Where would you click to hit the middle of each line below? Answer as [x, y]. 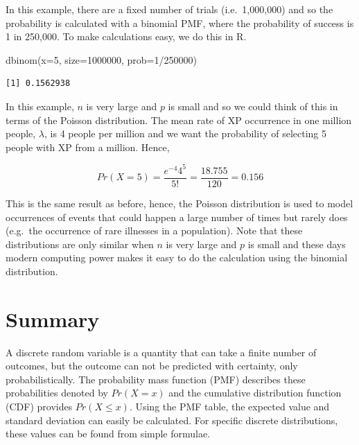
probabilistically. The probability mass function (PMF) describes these [156, 379]
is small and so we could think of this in [253, 106]
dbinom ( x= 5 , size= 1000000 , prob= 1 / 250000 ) [101, 59]
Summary [53, 319]
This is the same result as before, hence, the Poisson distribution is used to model [179, 203]
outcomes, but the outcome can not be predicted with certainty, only [152, 366]
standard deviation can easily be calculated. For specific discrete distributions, [172, 420]
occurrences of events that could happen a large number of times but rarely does [177, 217]
